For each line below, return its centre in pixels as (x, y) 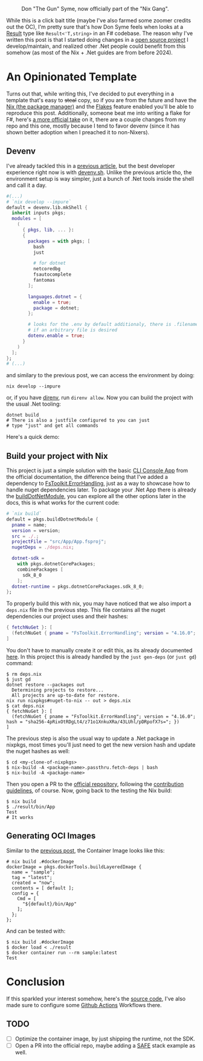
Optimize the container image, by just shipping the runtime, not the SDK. (105, 1039)
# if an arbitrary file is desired (73, 330)
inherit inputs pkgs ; (39, 213)
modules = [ (27, 219)
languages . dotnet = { (55, 297)
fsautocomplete (52, 274)
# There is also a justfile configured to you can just (78, 420)
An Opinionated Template (72, 77)
